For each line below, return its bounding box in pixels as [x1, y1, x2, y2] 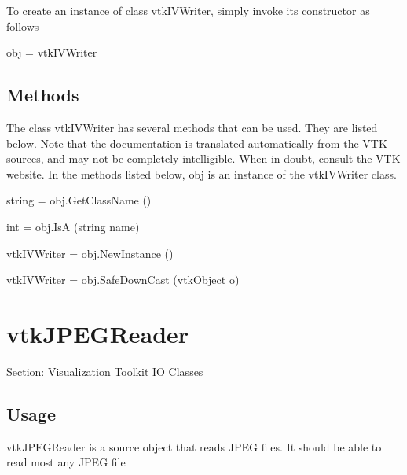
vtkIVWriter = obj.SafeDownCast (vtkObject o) [6, 271, 240, 288]
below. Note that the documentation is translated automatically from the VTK [6, 134, 387, 151]
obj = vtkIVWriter [6, 44, 97, 61]
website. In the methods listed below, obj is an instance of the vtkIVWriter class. [6, 165, 397, 182]
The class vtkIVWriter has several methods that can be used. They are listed [6, 119, 378, 135]
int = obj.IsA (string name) [6, 218, 140, 234]
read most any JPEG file [6, 454, 126, 470]
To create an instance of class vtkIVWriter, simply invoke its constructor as [6, 2, 370, 18]
